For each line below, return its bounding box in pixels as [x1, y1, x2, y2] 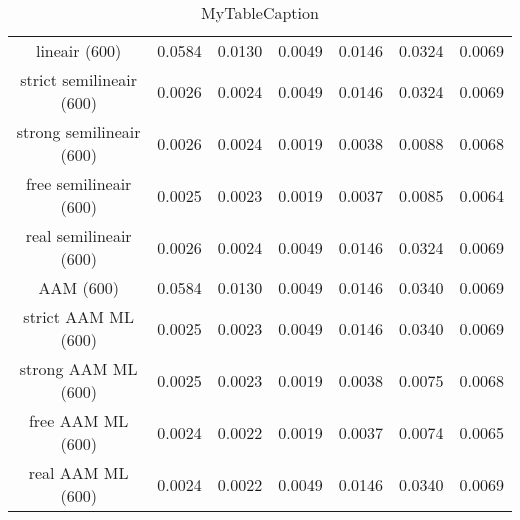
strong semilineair [16, 120, 141, 143]
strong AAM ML [19, 357, 138, 380]
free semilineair [25, 172, 132, 195]
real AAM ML [28, 461, 129, 484]
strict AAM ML [23, 305, 134, 328]
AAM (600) [38, 276, 119, 299]
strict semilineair [20, 68, 137, 91]
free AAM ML [28, 409, 129, 432]
